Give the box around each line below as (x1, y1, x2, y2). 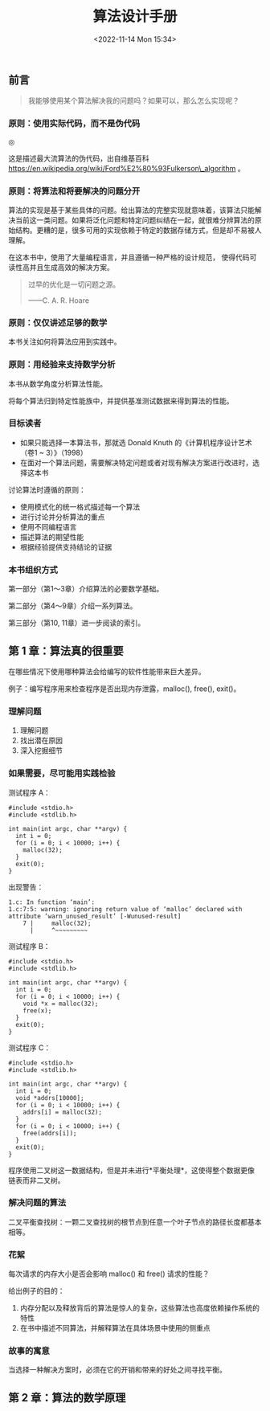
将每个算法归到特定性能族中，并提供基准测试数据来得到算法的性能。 (8, 395, 234, 406)
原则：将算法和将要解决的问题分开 (8, 186, 141, 197)
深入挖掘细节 (19, 746, 63, 755)
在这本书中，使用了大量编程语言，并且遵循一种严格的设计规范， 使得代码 (8, 252, 250, 262)
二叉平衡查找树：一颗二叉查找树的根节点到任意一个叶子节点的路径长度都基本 (8, 1217, 262, 1226)
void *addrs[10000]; (15, 1094, 84, 1102)
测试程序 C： (8, 1042, 51, 1053)
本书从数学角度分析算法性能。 (8, 378, 107, 388)
